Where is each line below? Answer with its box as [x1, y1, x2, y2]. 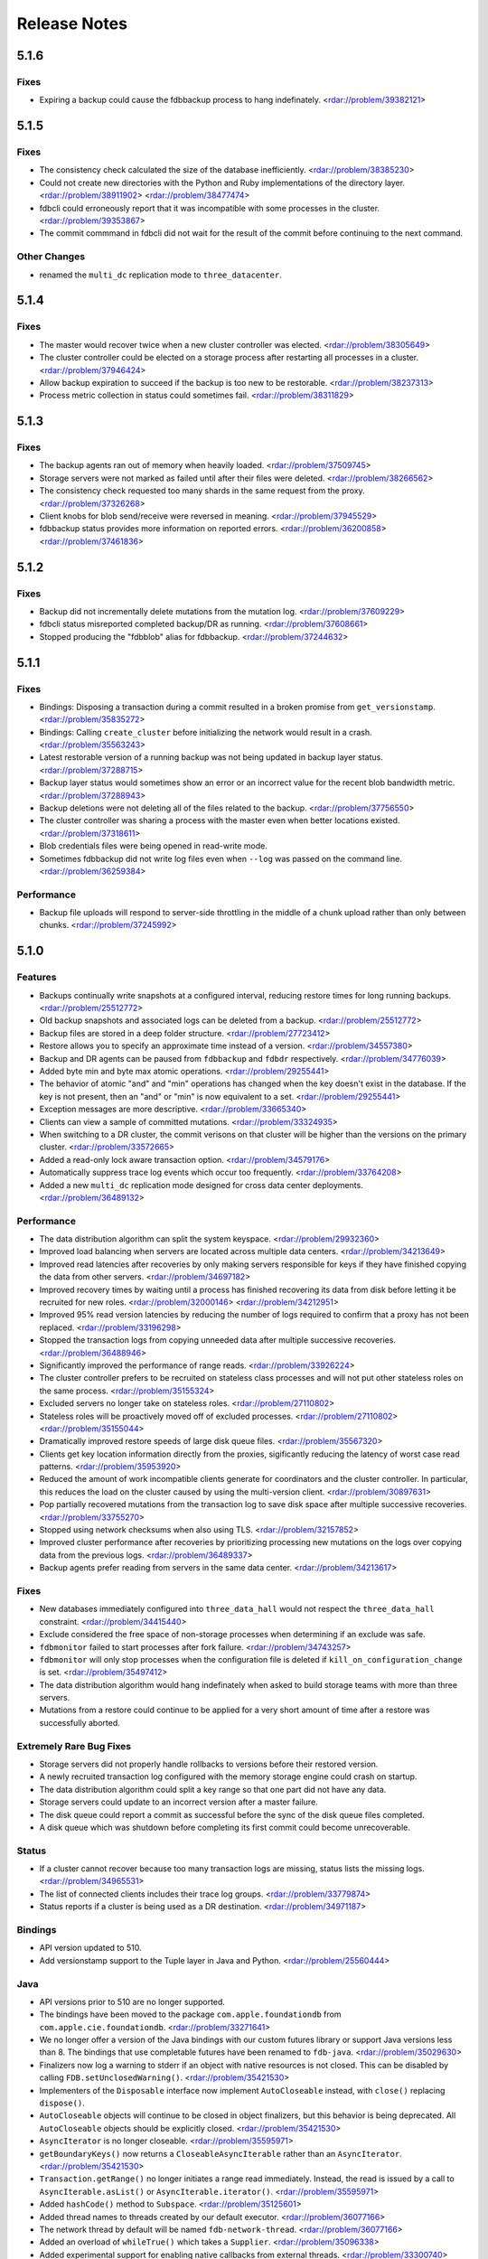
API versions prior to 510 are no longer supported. [39, 1996, 226, 2007]
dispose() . [39, 2097, 85, 2109]
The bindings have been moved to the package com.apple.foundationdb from [39, 2009, 342, 2020]
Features [16, 971, 57, 984]
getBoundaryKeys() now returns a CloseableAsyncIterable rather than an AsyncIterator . [39, 2148, 402, 2159]
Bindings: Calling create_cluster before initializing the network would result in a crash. [39, 726, 372, 737]
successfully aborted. [39, 1717, 121, 1728]
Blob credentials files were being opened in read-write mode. [39, 840, 268, 851]
